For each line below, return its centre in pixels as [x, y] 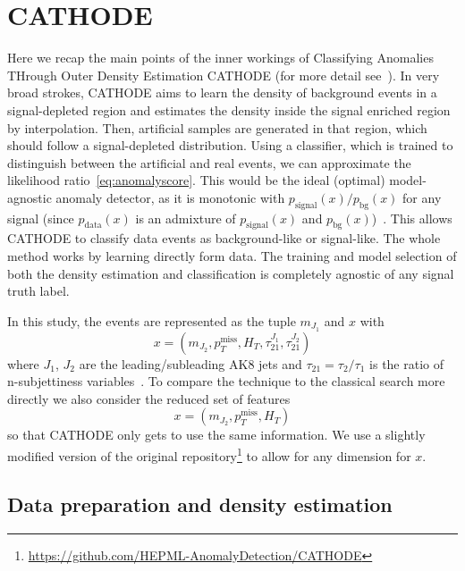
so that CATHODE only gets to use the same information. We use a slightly [216, 435]
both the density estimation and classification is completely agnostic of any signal [231, 273]
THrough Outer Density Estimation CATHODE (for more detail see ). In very [224, 75]
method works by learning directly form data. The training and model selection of [232, 256]
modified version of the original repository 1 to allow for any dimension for [209, 454]
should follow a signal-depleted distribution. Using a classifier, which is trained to [230, 145]
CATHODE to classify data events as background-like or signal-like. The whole [224, 238]
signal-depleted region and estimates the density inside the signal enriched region [229, 109]
